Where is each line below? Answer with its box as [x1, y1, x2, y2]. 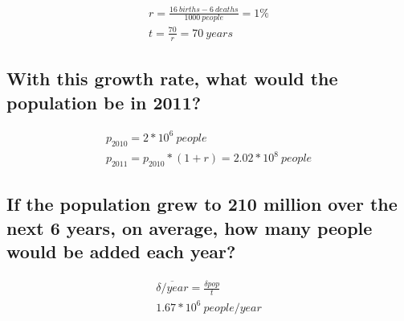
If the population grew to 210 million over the [6, 191, 398, 216]
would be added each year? [6, 239, 236, 264]
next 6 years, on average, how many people [6, 215, 373, 240]
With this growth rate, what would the [6, 66, 338, 91]
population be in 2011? [6, 89, 202, 114]
